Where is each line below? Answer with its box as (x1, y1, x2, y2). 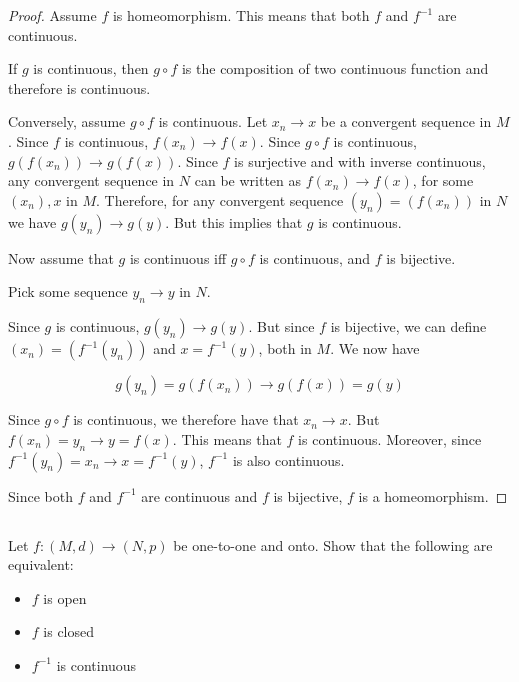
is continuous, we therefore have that (73, 409, 299, 430)
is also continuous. (232, 449, 345, 470)
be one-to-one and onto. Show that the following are (173, 534, 493, 555)
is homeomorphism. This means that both (112, 5, 370, 25)
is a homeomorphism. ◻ (358, 485, 508, 506)
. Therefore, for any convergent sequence (96, 189, 344, 210)
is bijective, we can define (330, 316, 487, 337)
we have (8, 211, 57, 232)
